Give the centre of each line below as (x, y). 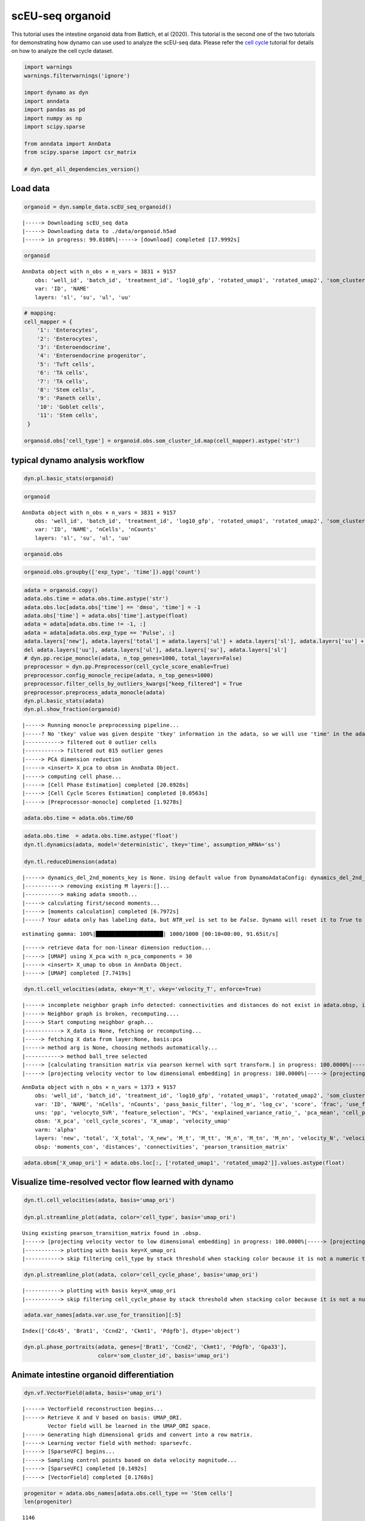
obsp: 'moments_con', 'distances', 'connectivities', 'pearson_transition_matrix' (161, 1147)
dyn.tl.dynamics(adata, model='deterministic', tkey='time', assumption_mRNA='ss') (152, 844)
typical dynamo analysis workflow (78, 460)
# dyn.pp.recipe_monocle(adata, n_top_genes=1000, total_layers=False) (133, 658)
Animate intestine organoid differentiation (92, 1375)
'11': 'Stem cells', (68, 416)
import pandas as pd (54, 110)
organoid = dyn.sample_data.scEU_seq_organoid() (98, 207)
